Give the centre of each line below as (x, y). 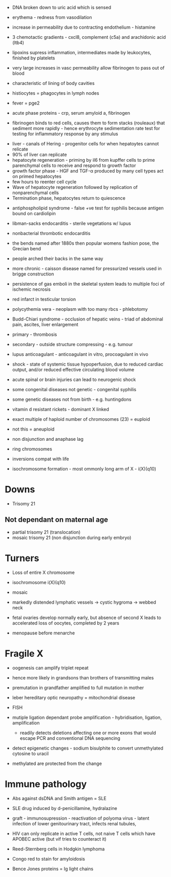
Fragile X (24, 654)
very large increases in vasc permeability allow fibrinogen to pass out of (88, 68)
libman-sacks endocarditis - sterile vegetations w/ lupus (71, 223)
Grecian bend (27, 249)
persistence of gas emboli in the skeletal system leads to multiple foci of (88, 284)
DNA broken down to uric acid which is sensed (61, 7)
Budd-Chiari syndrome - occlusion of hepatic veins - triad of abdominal (88, 319)
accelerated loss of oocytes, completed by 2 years (66, 623)
